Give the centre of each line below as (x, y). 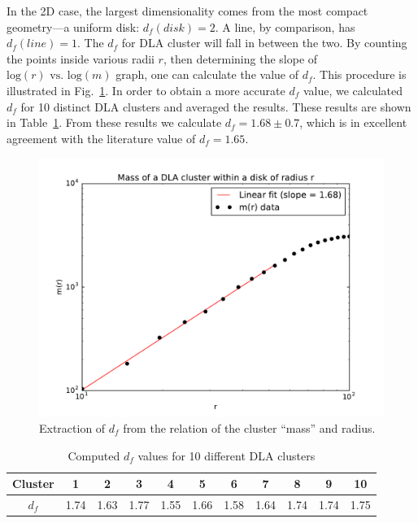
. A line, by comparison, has (285, 26)
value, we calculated (353, 90)
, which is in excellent (353, 122)
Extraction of (72, 427)
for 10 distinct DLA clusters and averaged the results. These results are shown (216, 106)
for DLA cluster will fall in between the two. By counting (264, 43)
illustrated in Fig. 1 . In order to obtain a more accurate (146, 90)
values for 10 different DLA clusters (226, 455)
